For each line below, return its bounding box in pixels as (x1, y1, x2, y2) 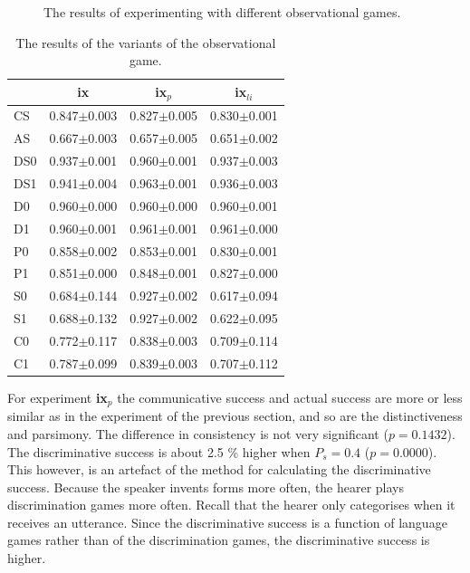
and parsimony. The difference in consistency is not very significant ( (7, 424, 388, 443)
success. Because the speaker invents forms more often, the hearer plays (7, 477, 405, 496)
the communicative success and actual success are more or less (117, 387, 463, 406)
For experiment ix (7, 387, 108, 406)
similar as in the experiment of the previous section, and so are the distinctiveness (7, 406, 463, 425)
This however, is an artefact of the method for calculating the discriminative (7, 460, 431, 479)
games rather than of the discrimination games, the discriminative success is (7, 530, 430, 549)
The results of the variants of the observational (15, 33, 276, 52)
